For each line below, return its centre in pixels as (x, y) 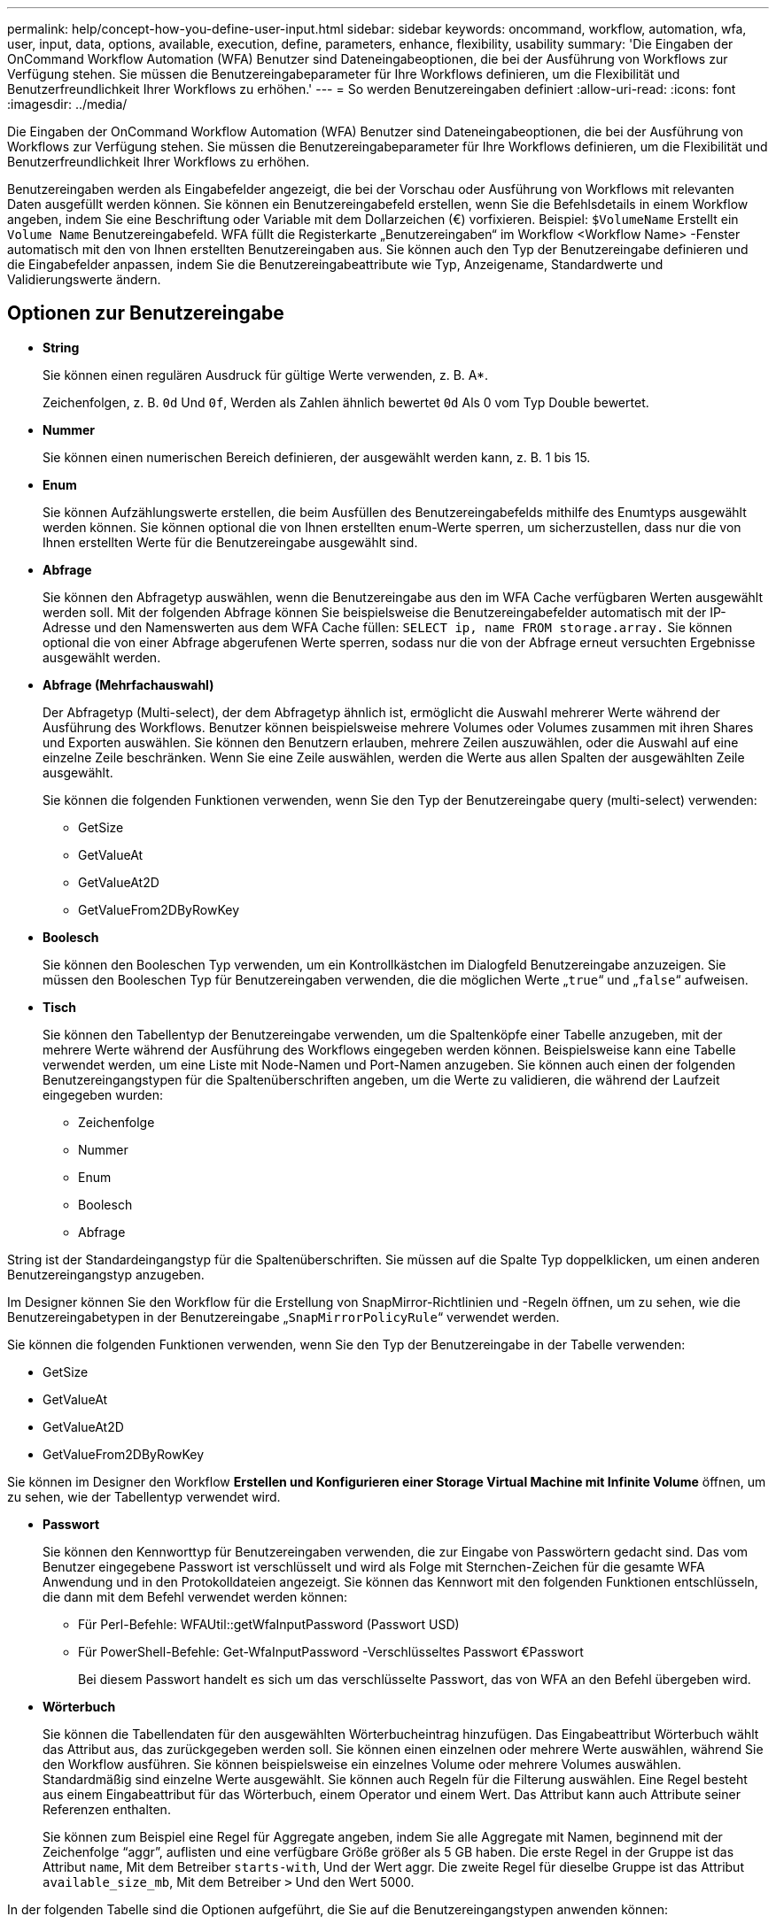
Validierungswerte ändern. (84, 279)
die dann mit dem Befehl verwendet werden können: (195, 1596)
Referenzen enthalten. (107, 1809)
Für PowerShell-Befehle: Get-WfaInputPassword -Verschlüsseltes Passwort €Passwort (331, 1651)
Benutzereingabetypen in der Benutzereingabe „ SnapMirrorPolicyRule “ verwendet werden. (283, 1317)
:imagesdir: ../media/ (67, 104)
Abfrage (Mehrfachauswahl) (128, 684)
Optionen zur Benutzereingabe (146, 313)
